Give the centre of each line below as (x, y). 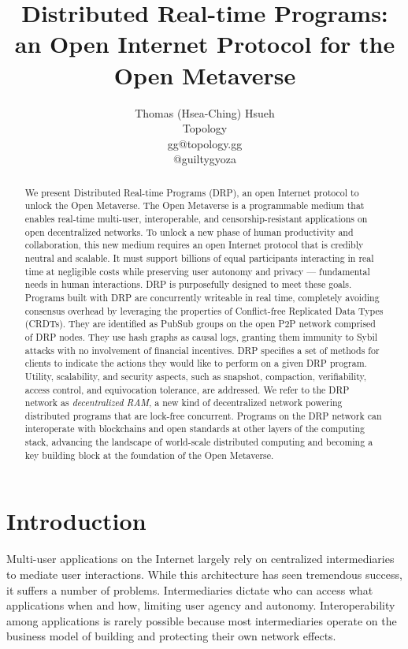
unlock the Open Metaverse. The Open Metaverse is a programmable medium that (195, 205)
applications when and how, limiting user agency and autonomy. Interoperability (201, 605)
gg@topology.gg (205, 143)
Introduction (76, 521)
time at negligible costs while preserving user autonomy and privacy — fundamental (197, 271)
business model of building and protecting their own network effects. (171, 636)
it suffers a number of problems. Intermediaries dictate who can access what (190, 589)
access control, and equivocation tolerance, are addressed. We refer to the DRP (187, 389)
